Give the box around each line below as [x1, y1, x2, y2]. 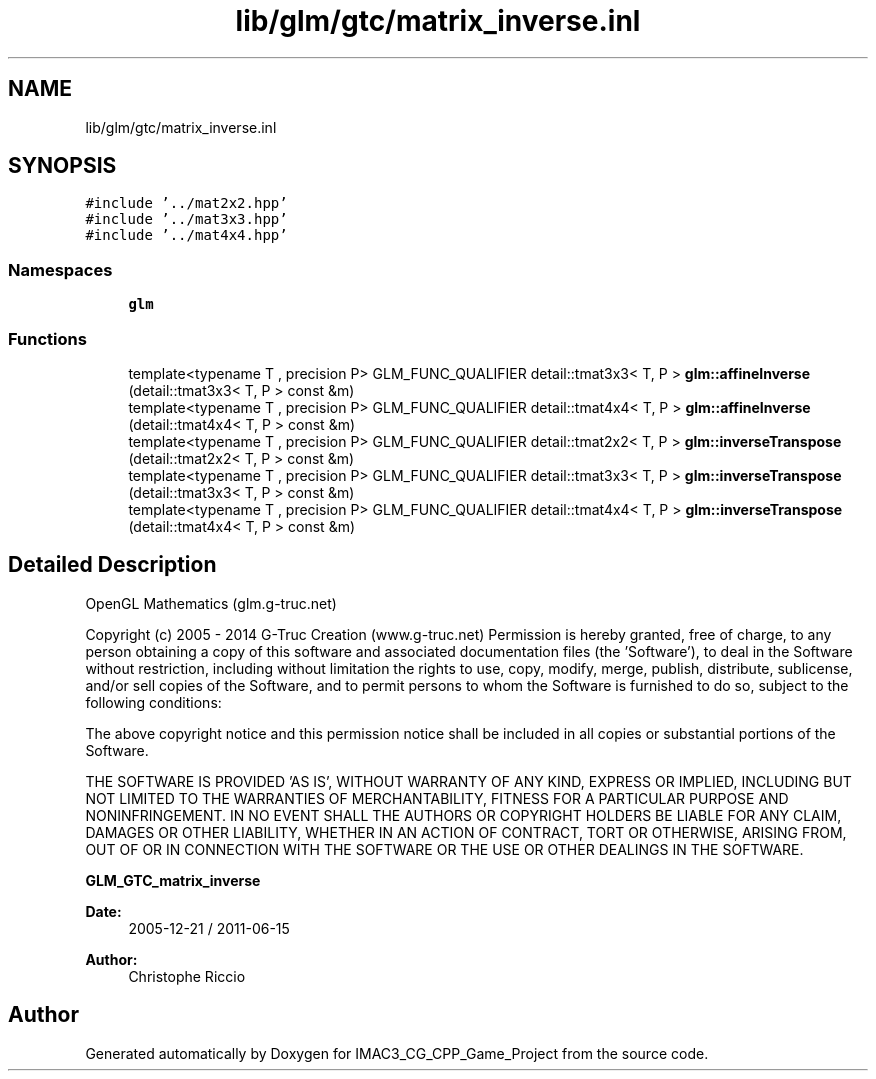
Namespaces [8, 259, 113, 280]
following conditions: [85, 693, 222, 711]
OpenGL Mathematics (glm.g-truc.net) [85, 594, 337, 612]
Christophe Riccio [128, 967, 246, 985]
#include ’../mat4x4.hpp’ [85, 227, 288, 244]
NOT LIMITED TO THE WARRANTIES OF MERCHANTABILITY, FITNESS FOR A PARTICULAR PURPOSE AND [85, 789, 789, 807]
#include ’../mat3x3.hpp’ [85, 211, 288, 228]
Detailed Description [8, 552, 217, 578]
